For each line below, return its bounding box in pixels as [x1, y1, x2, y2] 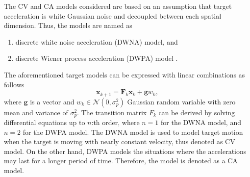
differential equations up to [4, 117, 85, 127]
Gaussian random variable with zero [127, 96, 236, 106]
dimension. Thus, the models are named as [4, 20, 132, 30]
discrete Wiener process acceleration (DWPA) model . [15, 53, 178, 63]
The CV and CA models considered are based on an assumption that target [4, 1, 232, 11]
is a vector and [30, 96, 75, 106]
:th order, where [91, 117, 140, 127]
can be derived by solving [158, 107, 235, 117]
